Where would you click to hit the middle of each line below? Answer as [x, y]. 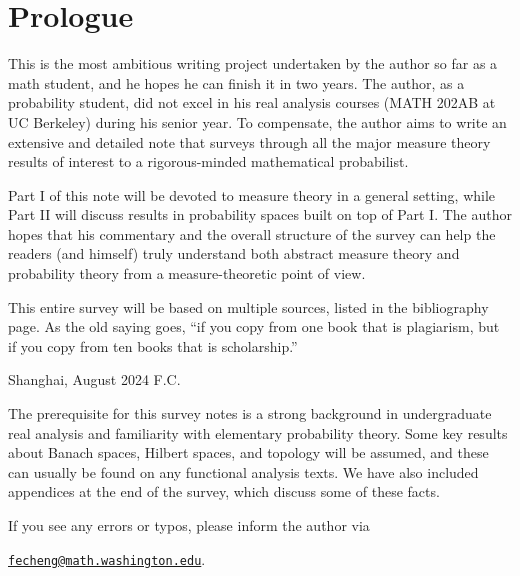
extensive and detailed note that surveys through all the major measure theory [249, 141]
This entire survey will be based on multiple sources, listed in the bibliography [248, 306]
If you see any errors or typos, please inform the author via [189, 525]
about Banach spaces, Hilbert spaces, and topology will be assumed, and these [248, 452]
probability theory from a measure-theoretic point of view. [187, 273]
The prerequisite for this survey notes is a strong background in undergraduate [250, 413]
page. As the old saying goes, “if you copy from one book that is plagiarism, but [254, 326]
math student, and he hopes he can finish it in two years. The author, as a [236, 82]
